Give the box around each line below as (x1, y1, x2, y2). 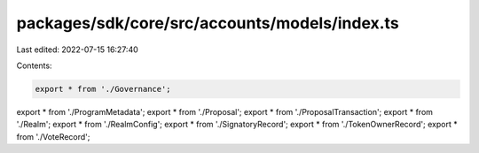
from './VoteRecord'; (16, 131, 90, 142)
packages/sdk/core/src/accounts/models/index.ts (16, 13, 399, 33)
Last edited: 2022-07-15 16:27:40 (16, 44, 139, 55)
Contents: (16, 60, 52, 71)
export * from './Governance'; (35, 84, 172, 94)
